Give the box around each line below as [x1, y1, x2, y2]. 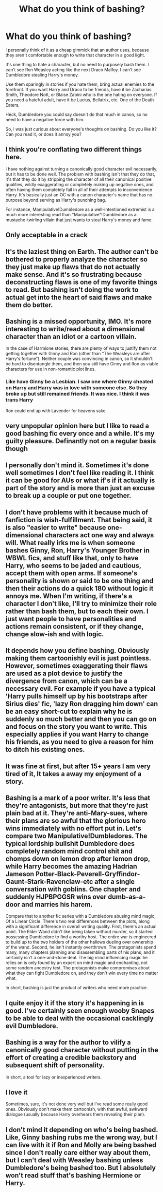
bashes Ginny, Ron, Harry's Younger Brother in [5, 546, 150, 554]
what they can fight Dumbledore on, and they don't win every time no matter [5, 970, 159, 976]
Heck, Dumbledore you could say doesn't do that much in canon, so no [5, 111, 148, 117]
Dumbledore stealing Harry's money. [5, 72, 79, 77]
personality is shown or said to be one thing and [5, 576, 154, 585]
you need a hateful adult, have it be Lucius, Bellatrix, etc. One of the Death [5, 96, 154, 103]
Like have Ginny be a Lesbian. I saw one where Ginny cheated [5, 378, 153, 385]
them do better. [5, 301, 53, 309]
